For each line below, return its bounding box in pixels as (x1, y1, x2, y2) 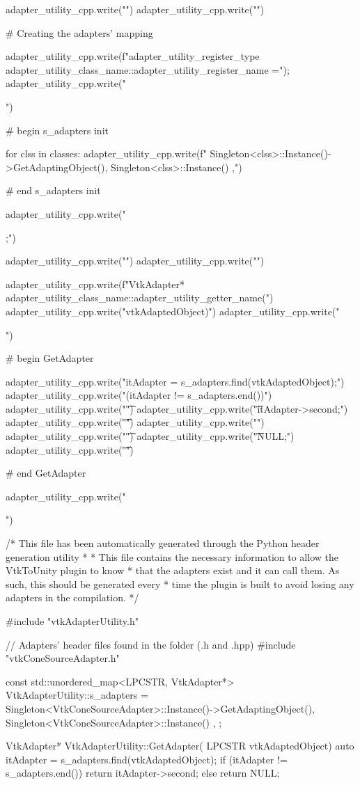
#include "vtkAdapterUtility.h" (6, 614, 139, 628)
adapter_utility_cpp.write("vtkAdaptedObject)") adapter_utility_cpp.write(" (6, 303, 340, 318)
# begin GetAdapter (6, 351, 94, 365)
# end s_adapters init (6, 183, 101, 198)
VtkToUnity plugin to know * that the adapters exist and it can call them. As (6, 563, 340, 578)
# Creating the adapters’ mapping (6, 25, 153, 40)
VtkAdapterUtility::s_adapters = (6, 688, 148, 702)
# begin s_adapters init (6, 122, 109, 137)
